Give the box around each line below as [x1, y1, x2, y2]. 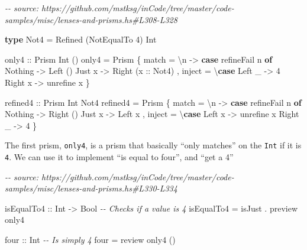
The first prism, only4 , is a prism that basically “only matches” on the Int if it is [5, 139, 302, 151]
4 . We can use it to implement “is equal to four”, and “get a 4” [5, 151, 234, 163]
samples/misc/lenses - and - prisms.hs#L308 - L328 [5, 13, 177, 25]
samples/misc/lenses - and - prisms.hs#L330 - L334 [5, 182, 177, 194]
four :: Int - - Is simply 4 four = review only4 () [5, 233, 176, 246]
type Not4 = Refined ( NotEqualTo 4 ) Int [5, 33, 157, 46]
